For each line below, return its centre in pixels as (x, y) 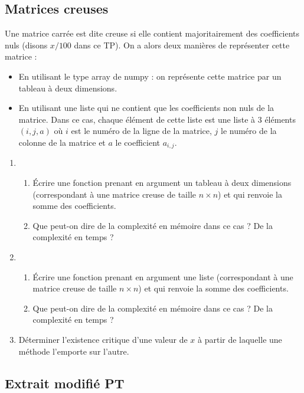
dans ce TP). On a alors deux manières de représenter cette (182, 45)
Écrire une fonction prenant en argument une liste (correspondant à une (163, 276)
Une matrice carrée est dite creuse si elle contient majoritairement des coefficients (152, 33)
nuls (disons (26, 45)
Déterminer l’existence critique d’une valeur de (103, 339)
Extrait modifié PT (65, 383)
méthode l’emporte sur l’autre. (74, 351)
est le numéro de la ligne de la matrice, (141, 131)
